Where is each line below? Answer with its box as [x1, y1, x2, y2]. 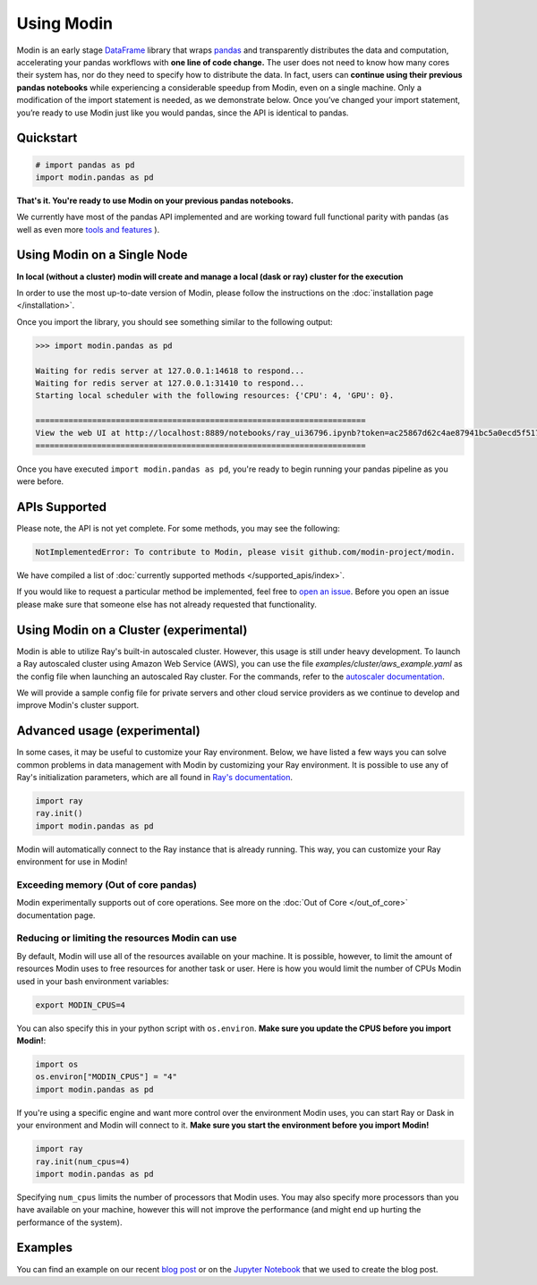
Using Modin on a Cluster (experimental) [16, 622, 248, 637]
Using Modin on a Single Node [16, 247, 188, 263]
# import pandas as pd [35, 159, 135, 170]
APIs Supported [16, 499, 107, 515]
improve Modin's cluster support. [16, 700, 140, 711]
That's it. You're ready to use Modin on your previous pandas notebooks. [16, 195, 294, 206]
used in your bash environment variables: [16, 975, 169, 986]
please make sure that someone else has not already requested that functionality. [16, 599, 317, 609]
